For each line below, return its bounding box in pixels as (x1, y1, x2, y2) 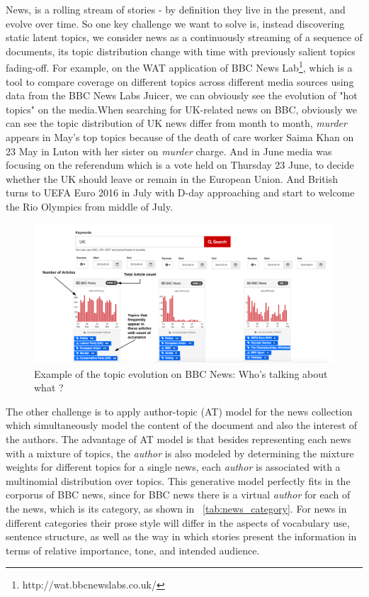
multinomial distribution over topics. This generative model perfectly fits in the (6, 473, 351, 488)
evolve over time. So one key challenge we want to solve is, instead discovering (6, 16, 345, 30)
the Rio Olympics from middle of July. (6, 199, 173, 213)
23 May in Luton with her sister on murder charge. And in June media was (6, 143, 332, 158)
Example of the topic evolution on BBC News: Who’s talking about (34, 366, 328, 381)
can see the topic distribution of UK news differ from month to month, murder (6, 116, 347, 130)
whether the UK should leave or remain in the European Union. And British (6, 171, 338, 186)
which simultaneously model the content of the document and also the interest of (6, 418, 358, 433)
